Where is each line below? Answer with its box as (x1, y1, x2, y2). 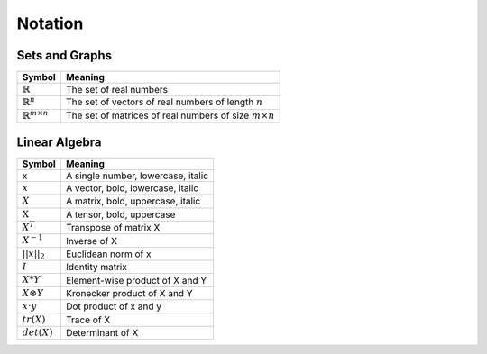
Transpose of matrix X (66, 222, 161, 234)
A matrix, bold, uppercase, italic (66, 195, 201, 207)
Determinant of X (66, 327, 139, 340)
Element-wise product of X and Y (66, 274, 207, 286)
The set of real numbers (66, 84, 169, 96)
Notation (16, 14, 84, 33)
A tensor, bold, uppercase (66, 208, 176, 221)
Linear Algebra (16, 134, 102, 150)
